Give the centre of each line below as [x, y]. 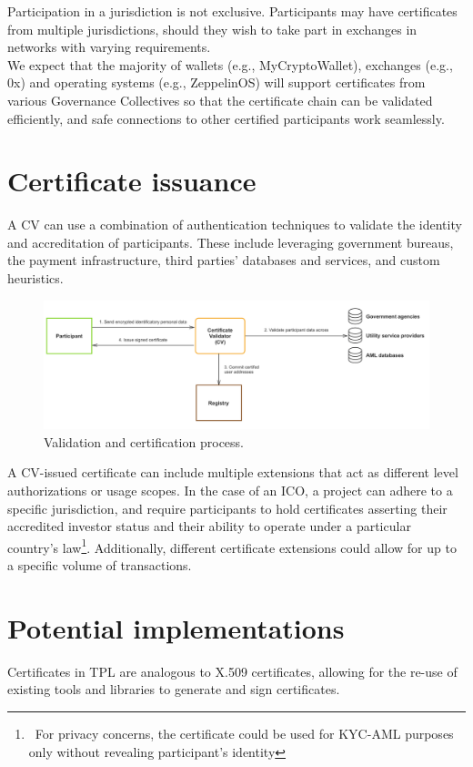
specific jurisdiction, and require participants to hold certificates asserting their [227, 508]
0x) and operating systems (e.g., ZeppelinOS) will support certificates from [216, 82]
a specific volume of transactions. [100, 565]
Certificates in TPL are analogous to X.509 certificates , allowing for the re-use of [232, 671]
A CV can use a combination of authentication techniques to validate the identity [235, 225]
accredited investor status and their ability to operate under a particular [209, 526]
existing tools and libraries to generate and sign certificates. [174, 689]
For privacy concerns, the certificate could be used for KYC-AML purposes [244, 733]
